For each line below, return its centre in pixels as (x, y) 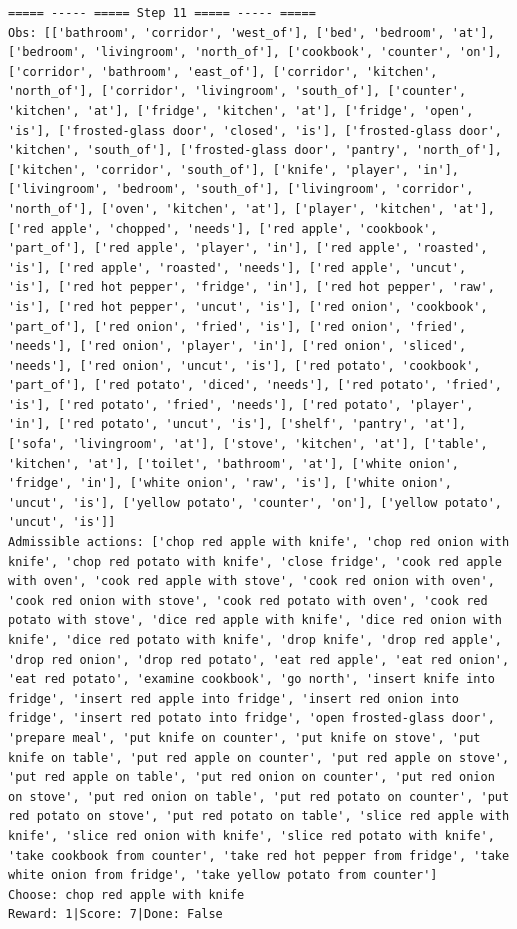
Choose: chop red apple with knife (126, 894)
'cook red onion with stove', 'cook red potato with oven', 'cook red (248, 600)
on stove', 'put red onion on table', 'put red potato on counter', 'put (259, 796)
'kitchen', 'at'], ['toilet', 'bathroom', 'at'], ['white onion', (234, 463)
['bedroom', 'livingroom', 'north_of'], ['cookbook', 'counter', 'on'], (255, 52)
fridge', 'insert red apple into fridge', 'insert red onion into (234, 698)
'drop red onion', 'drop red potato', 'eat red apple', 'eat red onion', (259, 659)
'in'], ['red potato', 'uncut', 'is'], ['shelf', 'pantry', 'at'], (237, 424)
